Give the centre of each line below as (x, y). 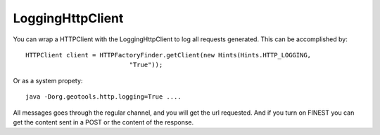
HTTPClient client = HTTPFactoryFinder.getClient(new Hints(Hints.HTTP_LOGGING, (169, 55)
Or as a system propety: (48, 80)
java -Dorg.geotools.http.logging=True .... (104, 97)
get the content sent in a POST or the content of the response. (103, 122)
